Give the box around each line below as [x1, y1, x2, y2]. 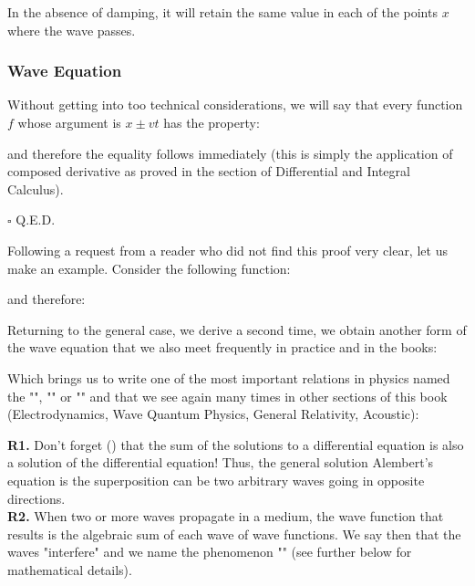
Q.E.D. [15, 210, 56, 229]
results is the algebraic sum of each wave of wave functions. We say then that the [7, 524, 461, 543]
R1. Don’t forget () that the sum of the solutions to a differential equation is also [7, 434, 464, 454]
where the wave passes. [7, 20, 136, 39]
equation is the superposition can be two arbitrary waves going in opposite [7, 470, 425, 489]
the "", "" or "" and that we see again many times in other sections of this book [7, 386, 448, 405]
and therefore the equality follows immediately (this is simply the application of [7, 143, 453, 162]
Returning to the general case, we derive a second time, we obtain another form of [7, 319, 467, 339]
